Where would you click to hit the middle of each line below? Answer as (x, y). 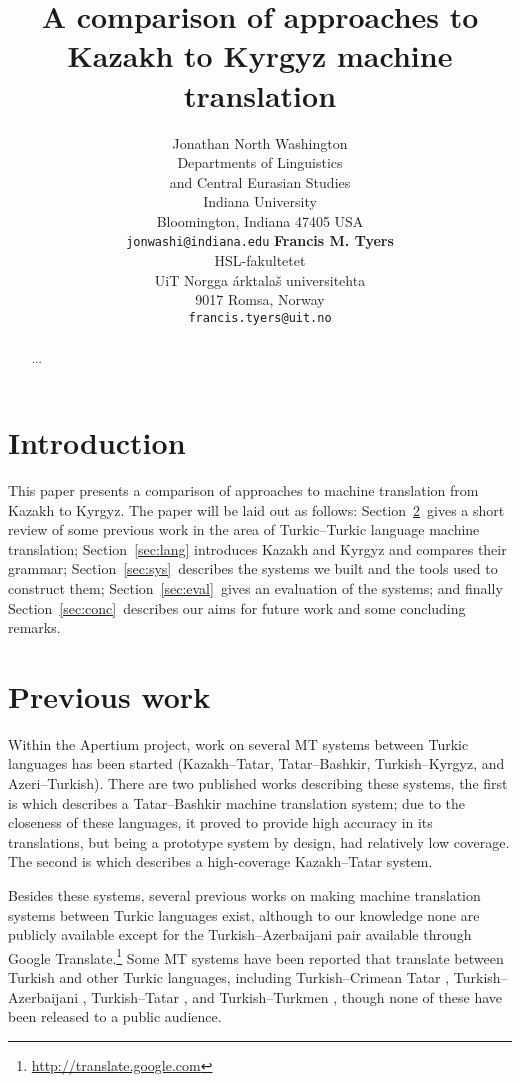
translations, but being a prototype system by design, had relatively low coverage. (259, 841)
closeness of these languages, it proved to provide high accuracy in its (220, 822)
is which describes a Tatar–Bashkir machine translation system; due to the (237, 802)
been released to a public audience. (115, 1016)
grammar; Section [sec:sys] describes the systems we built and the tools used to (253, 568)
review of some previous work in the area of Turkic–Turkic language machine (244, 529)
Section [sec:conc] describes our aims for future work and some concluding (237, 607)
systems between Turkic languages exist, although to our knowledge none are (244, 914)
